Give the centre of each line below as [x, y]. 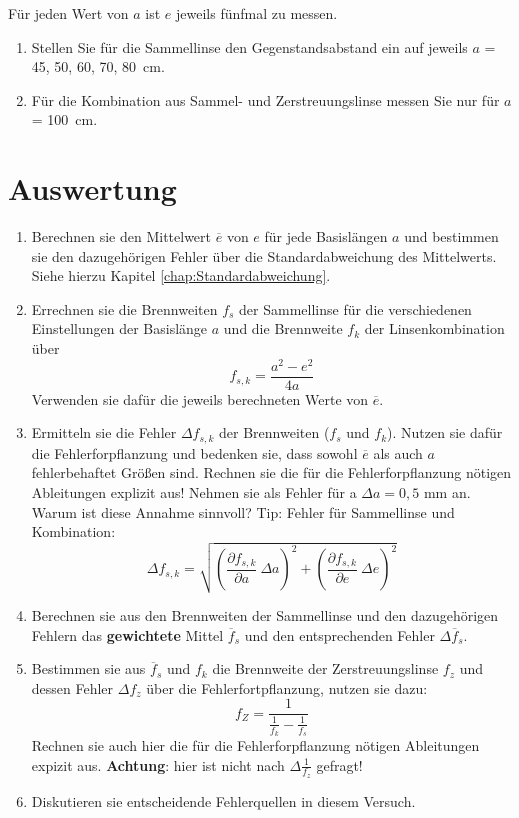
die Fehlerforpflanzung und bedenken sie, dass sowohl [194, 452]
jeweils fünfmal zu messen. [257, 13]
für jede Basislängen [326, 236]
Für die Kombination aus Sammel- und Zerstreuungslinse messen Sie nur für [265, 99]
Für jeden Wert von [68, 13]
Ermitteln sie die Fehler [104, 432]
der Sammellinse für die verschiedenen [355, 308]
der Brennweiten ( [274, 432]
